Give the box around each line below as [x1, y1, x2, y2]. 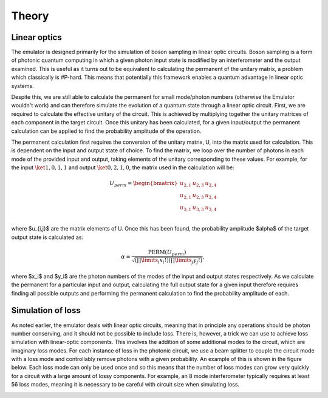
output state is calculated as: [11, 234, 84, 241]
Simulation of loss [11, 305, 81, 315]
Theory [11, 9, 49, 22]
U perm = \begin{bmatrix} [109, 180, 178, 188]
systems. [11, 82, 34, 89]
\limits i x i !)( [140, 257, 171, 265]
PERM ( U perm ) [148, 249, 186, 257]
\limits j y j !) [174, 257, 203, 265]
